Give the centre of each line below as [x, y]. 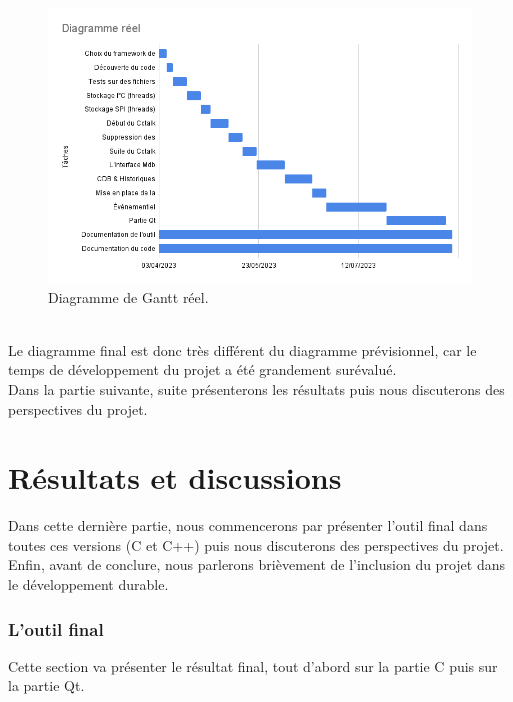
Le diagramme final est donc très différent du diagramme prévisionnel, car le [242, 349]
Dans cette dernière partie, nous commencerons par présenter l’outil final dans [248, 525]
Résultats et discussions [175, 477]
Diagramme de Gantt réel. [128, 296]
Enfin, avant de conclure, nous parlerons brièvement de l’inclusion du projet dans [256, 564]
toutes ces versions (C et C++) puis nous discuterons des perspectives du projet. [256, 544]
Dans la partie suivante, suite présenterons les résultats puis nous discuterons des [256, 388]
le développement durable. [88, 584]
